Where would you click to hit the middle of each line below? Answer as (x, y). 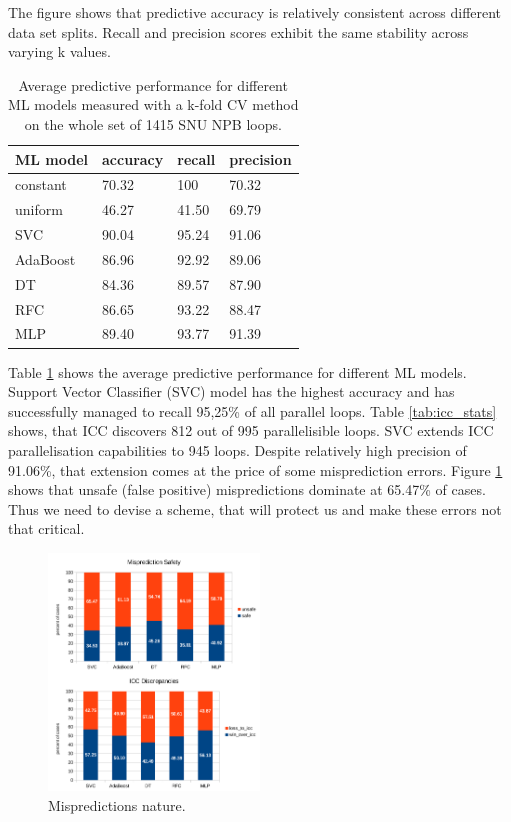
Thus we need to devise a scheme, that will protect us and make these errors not (255, 508)
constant (41, 184)
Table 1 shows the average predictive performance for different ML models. (237, 371)
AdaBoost (45, 258)
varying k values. (59, 51)
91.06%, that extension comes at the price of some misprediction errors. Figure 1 (255, 469)
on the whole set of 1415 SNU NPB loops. (153, 123)
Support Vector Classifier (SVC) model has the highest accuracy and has (231, 391)
